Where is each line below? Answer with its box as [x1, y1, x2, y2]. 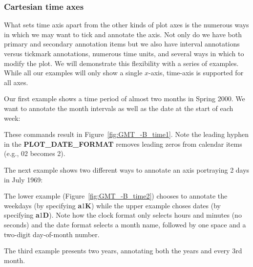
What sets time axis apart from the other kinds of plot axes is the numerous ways [4, 20, 249, 30]
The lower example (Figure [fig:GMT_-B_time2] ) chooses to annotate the [4, 191, 228, 201]
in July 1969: [4, 174, 43, 184]
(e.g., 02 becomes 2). [4, 148, 65, 158]
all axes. [4, 77, 28, 87]
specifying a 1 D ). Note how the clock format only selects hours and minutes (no [4, 210, 242, 220]
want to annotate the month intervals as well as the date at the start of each [4, 103, 233, 113]
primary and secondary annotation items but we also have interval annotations [4, 39, 240, 49]
